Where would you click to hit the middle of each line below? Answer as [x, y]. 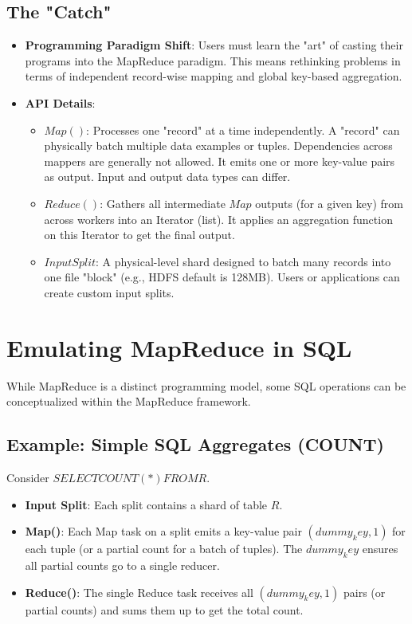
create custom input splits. [109, 292]
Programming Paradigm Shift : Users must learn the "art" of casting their [214, 45]
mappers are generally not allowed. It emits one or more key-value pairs [220, 161]
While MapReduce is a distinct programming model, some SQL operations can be [206, 385]
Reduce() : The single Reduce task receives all [139, 592]
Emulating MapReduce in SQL [179, 347]
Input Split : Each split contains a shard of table [146, 504]
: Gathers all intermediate [163, 203]
